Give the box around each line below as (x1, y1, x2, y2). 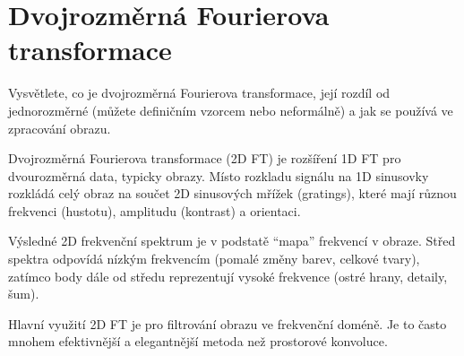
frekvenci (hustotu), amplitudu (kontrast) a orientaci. (8, 201, 301, 220)
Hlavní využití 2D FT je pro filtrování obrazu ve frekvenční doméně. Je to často (8, 314, 447, 333)
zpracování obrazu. (8, 118, 111, 137)
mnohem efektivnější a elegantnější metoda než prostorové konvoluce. (8, 332, 388, 351)
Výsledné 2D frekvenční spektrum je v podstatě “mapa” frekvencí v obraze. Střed (8, 231, 456, 250)
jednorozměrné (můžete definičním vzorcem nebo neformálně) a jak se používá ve (8, 100, 453, 119)
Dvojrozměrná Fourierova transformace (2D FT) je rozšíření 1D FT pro (8, 149, 401, 168)
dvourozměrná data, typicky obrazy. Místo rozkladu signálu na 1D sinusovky (8, 166, 429, 185)
